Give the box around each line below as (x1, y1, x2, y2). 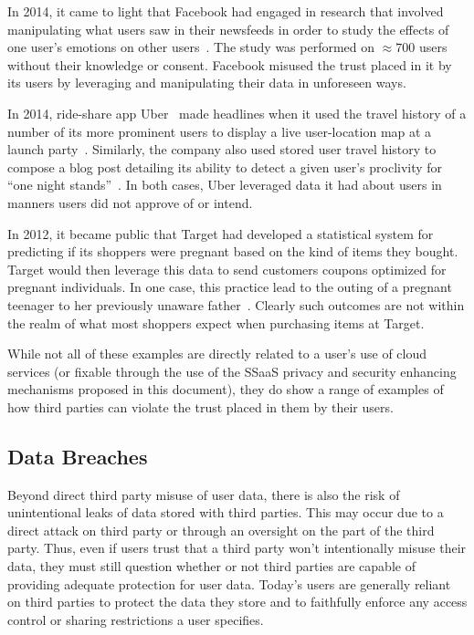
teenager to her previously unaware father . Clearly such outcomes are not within (7, 295, 465, 314)
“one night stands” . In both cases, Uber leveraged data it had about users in (7, 175, 442, 194)
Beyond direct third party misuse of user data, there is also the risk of (7, 484, 400, 504)
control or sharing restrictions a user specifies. (7, 609, 264, 629)
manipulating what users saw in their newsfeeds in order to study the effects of (7, 19, 449, 38)
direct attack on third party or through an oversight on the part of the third (7, 520, 435, 539)
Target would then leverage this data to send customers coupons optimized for (7, 259, 447, 278)
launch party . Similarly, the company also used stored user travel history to (7, 140, 437, 159)
